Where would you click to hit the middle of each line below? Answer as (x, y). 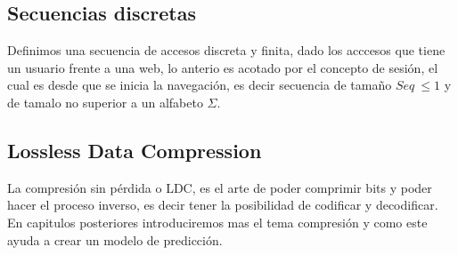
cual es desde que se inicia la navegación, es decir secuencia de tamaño (200, 85)
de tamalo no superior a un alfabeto (105, 102)
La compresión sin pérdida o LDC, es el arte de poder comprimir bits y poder (220, 187)
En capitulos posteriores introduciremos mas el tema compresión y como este (217, 222)
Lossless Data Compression (135, 150)
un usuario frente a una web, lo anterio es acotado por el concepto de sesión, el (223, 67)
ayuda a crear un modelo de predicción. (115, 239)
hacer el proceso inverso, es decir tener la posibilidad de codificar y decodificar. (223, 205)
